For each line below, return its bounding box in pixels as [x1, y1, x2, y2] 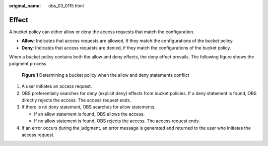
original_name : [9, 3, 41, 8]
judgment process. [9, 61, 48, 67]
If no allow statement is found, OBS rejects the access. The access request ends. [34, 118, 201, 124]
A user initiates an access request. [21, 83, 92, 89]
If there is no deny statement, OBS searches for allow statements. [21, 104, 156, 110]
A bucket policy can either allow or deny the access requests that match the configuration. [9, 29, 195, 35]
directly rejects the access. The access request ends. [21, 97, 131, 103]
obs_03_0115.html [48, 3, 84, 8]
